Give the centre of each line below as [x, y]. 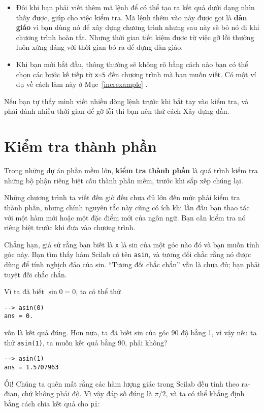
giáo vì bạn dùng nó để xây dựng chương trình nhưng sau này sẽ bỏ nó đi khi [138, 27]
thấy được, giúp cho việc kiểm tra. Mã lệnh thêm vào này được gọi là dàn [131, 17]
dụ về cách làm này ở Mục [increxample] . [82, 84]
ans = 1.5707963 [31, 367]
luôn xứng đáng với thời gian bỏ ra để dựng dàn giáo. [100, 47]
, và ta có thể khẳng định [205, 393]
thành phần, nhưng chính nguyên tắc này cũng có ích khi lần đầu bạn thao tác [127, 207]
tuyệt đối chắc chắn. [36, 274]
